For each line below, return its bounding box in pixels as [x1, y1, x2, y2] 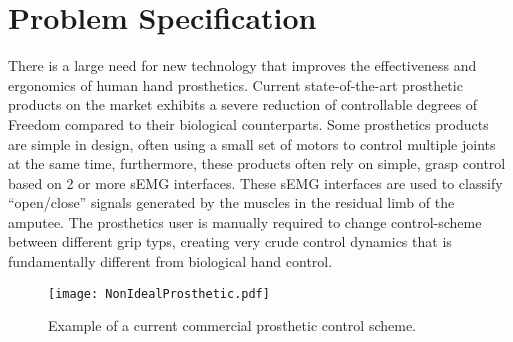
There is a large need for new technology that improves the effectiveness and [8, 55, 477, 76]
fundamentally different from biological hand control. [8, 251, 333, 272]
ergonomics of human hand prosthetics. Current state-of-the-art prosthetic [8, 74, 463, 95]
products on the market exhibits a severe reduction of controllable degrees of [8, 94, 478, 115]
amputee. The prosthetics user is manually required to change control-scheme [8, 211, 482, 232]
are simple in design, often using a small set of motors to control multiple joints [8, 133, 496, 154]
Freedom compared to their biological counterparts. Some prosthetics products [8, 113, 489, 134]
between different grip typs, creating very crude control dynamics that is [8, 231, 452, 252]
